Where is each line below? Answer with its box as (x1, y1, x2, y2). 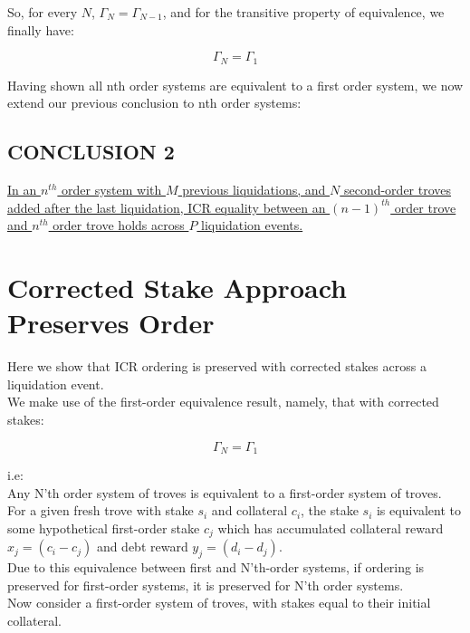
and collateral (211, 501, 288, 520)
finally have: (7, 20, 74, 39)
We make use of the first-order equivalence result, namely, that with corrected (7, 392, 439, 411)
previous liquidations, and (182, 180, 326, 199)
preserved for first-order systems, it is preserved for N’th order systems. (7, 575, 404, 594)
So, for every (7, 3, 78, 21)
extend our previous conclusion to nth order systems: (7, 93, 302, 112)
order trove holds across (53, 216, 185, 235)
